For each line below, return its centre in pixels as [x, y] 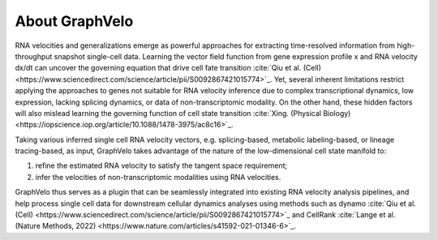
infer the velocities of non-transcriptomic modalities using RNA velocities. [158, 177]
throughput [34, 56]
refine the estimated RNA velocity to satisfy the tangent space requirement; [161, 165]
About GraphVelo [74, 21]
